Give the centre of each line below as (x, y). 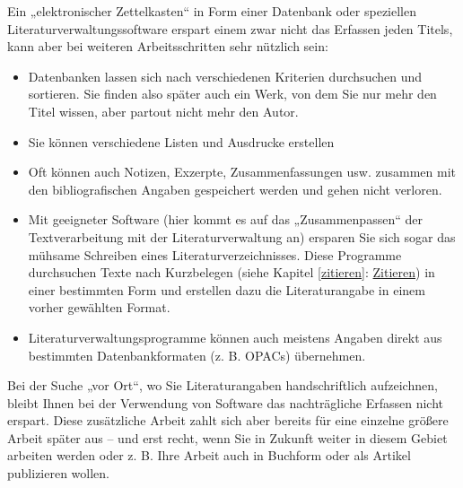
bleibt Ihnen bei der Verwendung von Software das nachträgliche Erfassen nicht (225, 402)
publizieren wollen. (59, 473)
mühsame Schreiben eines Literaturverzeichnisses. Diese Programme (215, 254)
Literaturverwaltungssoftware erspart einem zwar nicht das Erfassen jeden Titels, (230, 28)
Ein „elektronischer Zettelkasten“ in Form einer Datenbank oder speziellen (212, 11)
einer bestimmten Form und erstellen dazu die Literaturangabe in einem (227, 289)
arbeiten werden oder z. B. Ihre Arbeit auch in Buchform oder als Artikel (209, 455)
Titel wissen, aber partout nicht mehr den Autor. (163, 111)
